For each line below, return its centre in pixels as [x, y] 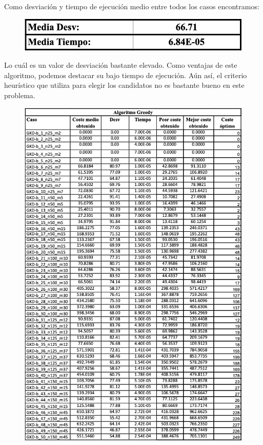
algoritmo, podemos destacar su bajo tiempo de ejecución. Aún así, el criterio [126, 75]
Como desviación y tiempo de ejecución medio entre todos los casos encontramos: [132, 6]
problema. [20, 95]
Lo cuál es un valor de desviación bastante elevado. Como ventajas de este [121, 65]
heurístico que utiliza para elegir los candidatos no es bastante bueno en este [124, 85]
